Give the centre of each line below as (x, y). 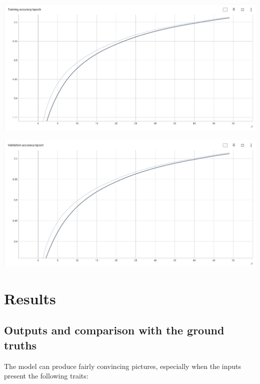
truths (20, 345)
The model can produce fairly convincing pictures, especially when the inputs (123, 366)
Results (30, 298)
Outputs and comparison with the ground (114, 330)
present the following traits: (46, 376)
